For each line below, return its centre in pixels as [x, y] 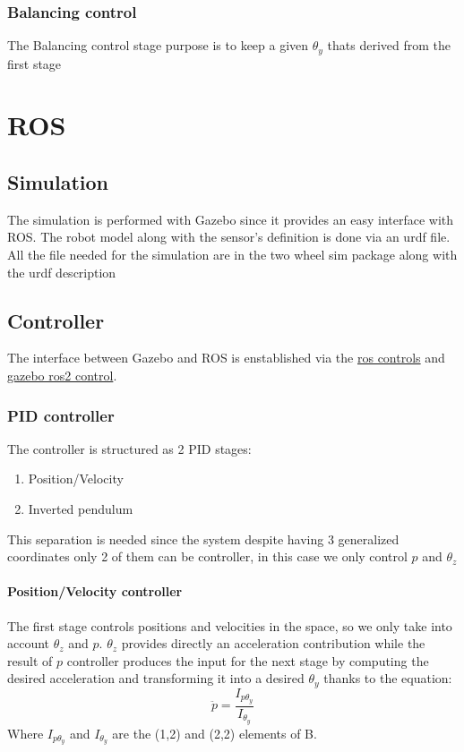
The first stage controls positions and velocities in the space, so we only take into [230, 625]
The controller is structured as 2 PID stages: [129, 448]
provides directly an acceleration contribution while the [273, 643]
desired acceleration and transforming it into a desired [156, 678]
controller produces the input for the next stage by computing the [248, 660]
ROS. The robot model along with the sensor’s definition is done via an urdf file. [229, 237]
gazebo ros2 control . [62, 376]
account [29, 643]
